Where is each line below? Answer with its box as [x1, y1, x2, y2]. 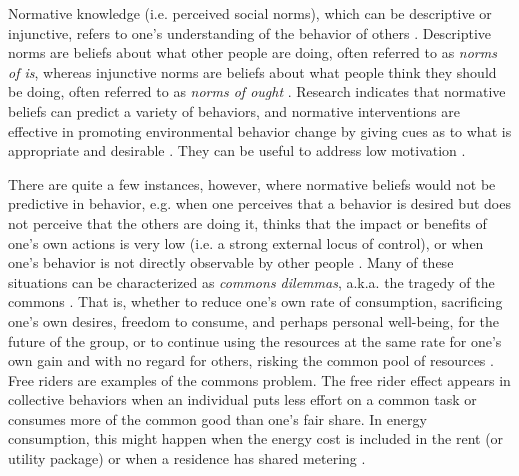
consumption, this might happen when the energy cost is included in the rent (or [8, 428, 504, 449]
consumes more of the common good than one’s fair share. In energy [8, 408, 427, 429]
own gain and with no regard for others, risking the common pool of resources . [8, 350, 494, 371]
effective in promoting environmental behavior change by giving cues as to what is [8, 120, 512, 141]
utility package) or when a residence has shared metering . [8, 448, 366, 469]
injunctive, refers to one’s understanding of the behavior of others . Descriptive [8, 22, 492, 43]
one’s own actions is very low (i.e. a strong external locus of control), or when [8, 232, 484, 253]
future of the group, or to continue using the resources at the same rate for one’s [8, 330, 502, 351]
